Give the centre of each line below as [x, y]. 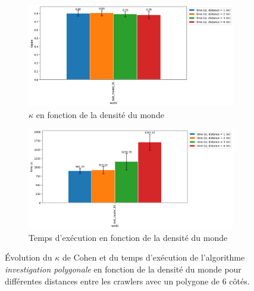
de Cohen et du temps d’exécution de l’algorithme [153, 257]
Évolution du [29, 257]
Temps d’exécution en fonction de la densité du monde [128, 237]
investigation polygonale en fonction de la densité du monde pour [123, 269]
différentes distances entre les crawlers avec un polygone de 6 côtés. [127, 281]
